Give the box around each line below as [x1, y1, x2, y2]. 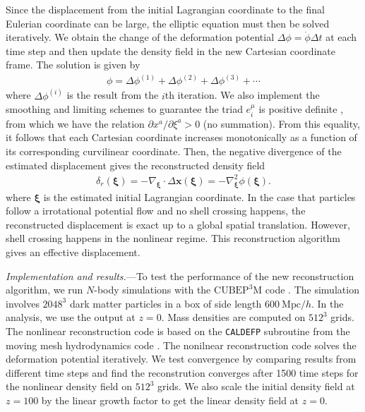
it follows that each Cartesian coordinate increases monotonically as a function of [6, 130, 357, 145]
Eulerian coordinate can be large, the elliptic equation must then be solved [6, 16, 330, 30]
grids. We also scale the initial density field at [157, 379, 355, 394]
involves [6, 296, 40, 310]
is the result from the [66, 87, 159, 102]
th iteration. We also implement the [164, 87, 320, 102]
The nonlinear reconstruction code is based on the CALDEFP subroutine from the [6, 323, 350, 338]
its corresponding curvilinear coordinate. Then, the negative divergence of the [6, 144, 342, 159]
